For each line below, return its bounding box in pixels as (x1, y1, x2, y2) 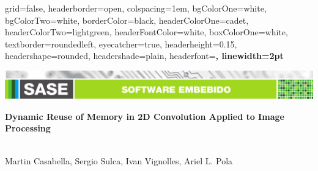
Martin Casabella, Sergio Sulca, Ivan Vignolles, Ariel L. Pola (5, 154, 233, 167)
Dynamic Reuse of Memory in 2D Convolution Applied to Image (5, 110, 284, 122)
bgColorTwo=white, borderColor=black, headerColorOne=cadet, (5, 13, 249, 26)
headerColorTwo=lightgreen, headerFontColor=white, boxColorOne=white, (5, 26, 288, 38)
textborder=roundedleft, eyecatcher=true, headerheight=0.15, (5, 37, 237, 50)
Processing (5, 122, 51, 134)
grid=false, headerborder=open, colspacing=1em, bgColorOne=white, (5, 2, 267, 14)
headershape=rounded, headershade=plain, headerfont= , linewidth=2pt (5, 49, 284, 62)
